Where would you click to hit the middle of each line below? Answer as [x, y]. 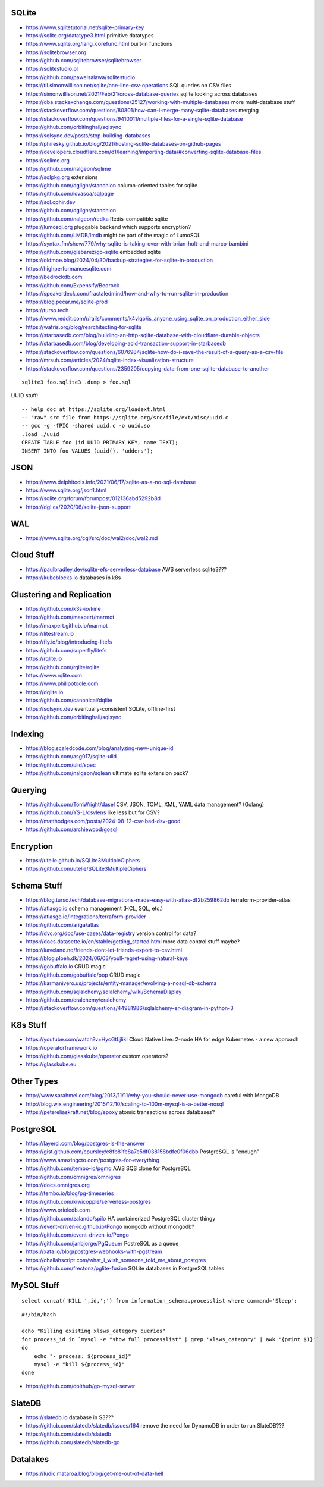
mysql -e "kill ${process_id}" [79, 1364]
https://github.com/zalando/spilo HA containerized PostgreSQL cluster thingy [121, 1218]
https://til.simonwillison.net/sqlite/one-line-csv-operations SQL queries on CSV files [129, 86]
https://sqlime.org [48, 160]
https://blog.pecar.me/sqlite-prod [67, 302]
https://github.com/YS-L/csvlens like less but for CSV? [93, 812]
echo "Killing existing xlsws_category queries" [94, 1331]
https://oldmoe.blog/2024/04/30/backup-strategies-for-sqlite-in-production [119, 260]
